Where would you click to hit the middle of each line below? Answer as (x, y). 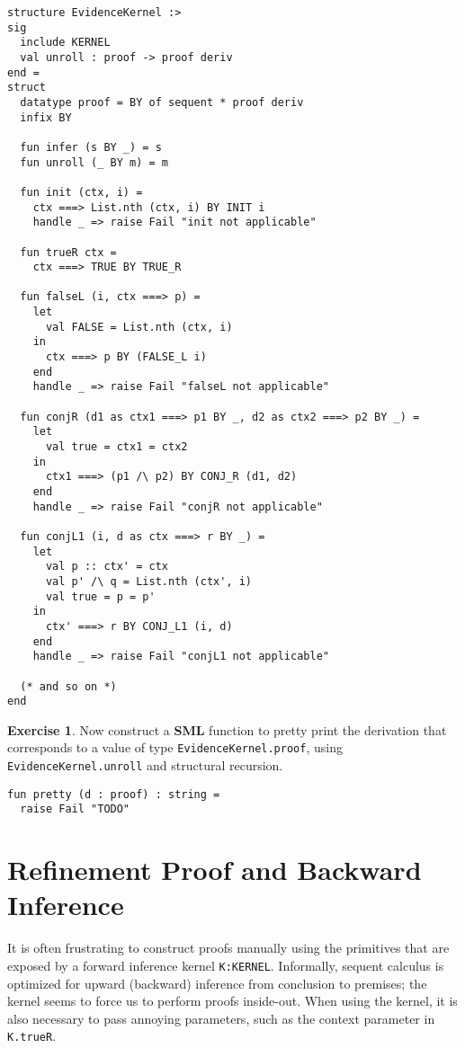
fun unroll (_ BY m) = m (94, 162)
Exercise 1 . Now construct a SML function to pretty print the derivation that (227, 729)
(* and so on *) (68, 686)
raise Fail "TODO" (75, 809)
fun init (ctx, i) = (81, 192)
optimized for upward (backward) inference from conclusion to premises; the (217, 983)
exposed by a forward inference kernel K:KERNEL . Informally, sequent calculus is (226, 965)
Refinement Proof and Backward (215, 870)
